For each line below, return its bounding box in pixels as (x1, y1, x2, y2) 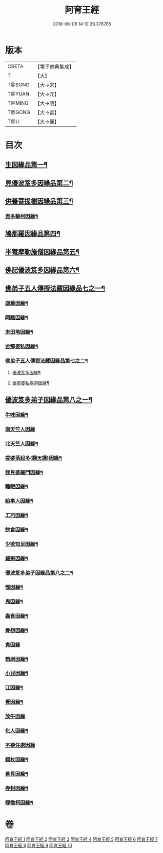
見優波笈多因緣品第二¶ (5, 179, 73, 187)
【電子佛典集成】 (35, 63, 74, 70)
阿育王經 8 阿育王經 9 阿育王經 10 (5, 842, 72, 848)
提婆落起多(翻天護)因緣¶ (5, 454, 62, 461)
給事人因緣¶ (5, 498, 33, 504)
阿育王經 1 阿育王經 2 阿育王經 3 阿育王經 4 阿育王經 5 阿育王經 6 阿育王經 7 (5, 836, 158, 842)
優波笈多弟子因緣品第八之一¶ (5, 395, 93, 404)
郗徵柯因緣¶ (5, 799, 33, 806)
